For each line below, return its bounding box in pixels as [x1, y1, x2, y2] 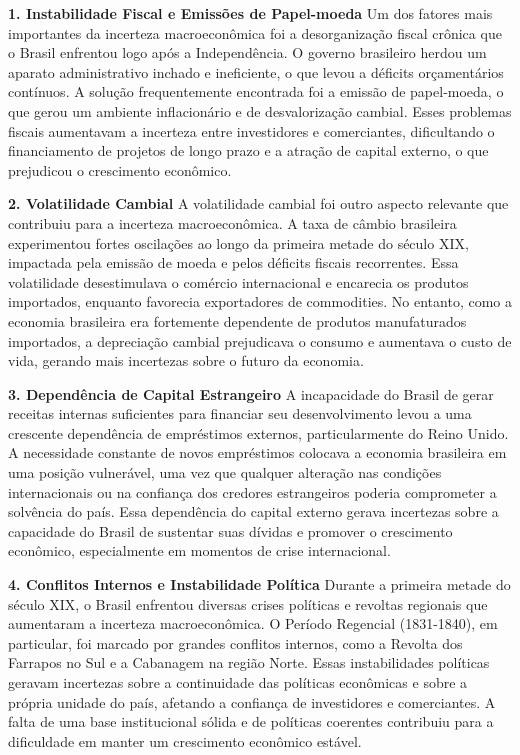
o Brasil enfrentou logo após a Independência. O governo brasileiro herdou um [8, 42, 487, 63]
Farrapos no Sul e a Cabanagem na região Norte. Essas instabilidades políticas [8, 652, 490, 673]
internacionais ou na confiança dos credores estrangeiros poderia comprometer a [8, 481, 497, 502]
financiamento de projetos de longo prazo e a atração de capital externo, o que [8, 140, 489, 161]
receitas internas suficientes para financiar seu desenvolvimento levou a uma [8, 403, 472, 424]
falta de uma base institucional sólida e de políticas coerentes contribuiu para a [8, 711, 494, 732]
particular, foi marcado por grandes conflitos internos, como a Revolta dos [8, 632, 463, 653]
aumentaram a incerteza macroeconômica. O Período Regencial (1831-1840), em [8, 613, 498, 634]
